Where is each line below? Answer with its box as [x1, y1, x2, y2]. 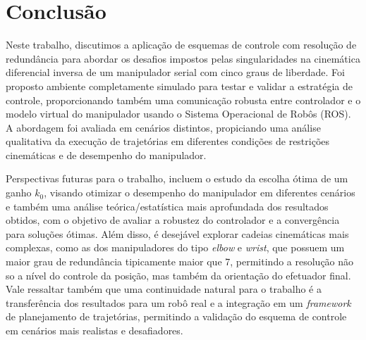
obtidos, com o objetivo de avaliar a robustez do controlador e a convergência [6, 213, 340, 227]
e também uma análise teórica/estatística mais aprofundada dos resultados [6, 199, 329, 213]
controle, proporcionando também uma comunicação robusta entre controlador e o [6, 92, 361, 107]
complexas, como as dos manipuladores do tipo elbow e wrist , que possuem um [6, 240, 345, 255]
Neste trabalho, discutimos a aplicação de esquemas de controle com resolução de [6, 37, 357, 52]
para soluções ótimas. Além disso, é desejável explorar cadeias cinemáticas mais [6, 226, 349, 241]
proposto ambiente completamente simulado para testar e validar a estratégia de [6, 78, 353, 93]
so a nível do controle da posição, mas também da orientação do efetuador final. [6, 267, 351, 282]
